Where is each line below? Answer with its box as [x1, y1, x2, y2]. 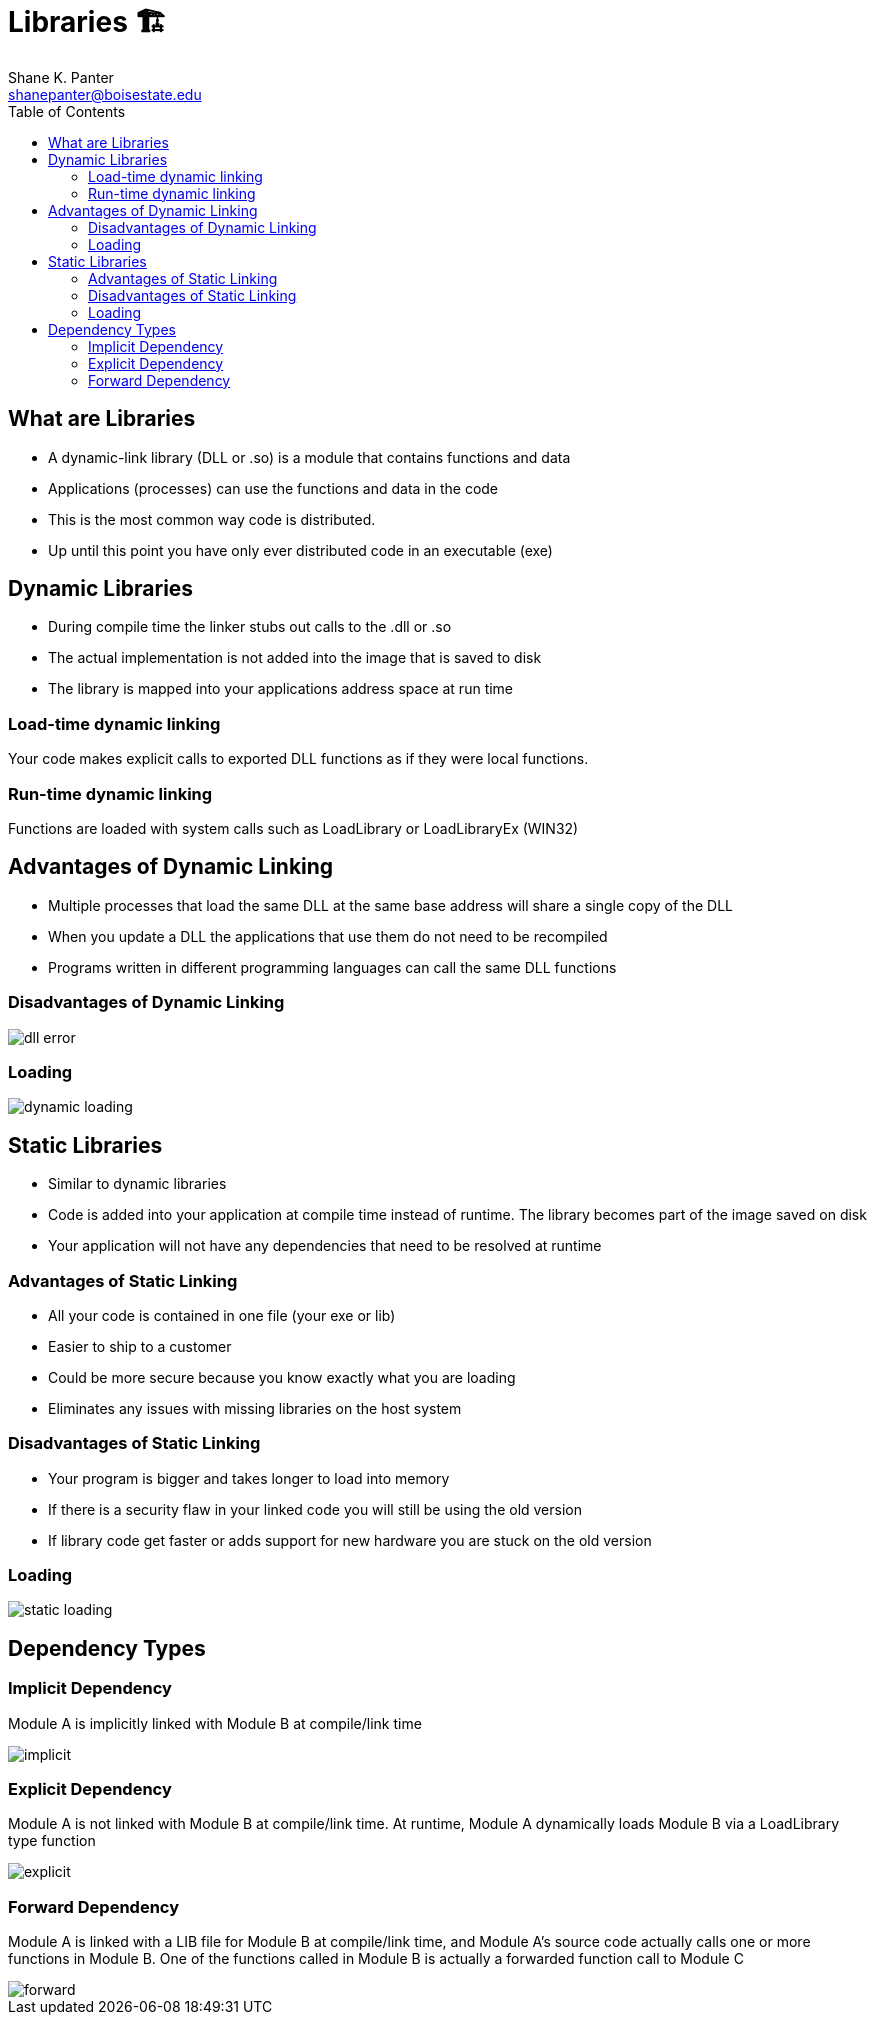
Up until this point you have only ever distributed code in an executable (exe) [48, 541, 553, 559]
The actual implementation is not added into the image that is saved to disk [48, 649, 542, 667]
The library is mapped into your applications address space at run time [48, 680, 514, 698]
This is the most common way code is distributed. [48, 510, 376, 528]
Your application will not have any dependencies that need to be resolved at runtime [48, 1237, 602, 1255]
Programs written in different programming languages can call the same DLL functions [48, 958, 617, 976]
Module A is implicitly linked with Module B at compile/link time [8, 1714, 422, 1732]
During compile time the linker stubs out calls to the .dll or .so [48, 618, 452, 636]
